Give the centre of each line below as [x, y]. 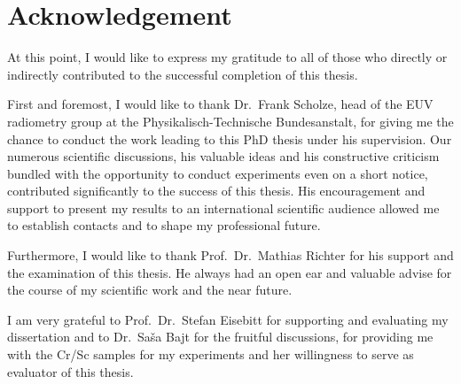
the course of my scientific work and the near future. [150, 290]
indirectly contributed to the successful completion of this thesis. [183, 74]
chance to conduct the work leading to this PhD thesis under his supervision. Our [230, 138]
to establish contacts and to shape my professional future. [164, 225]
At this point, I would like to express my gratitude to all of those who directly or [227, 57]
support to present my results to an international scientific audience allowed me [223, 207]
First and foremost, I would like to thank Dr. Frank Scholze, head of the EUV [220, 104]
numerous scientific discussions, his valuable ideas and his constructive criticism [223, 156]
